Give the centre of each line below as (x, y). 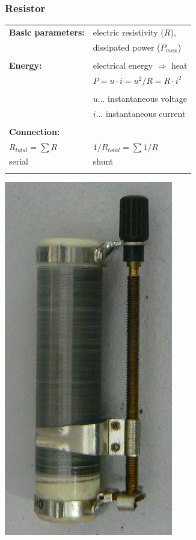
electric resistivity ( (128, 32)
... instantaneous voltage (142, 98)
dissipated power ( (127, 47)
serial (19, 161)
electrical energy (123, 65)
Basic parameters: (47, 32)
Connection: (35, 131)
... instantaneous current (141, 113)
